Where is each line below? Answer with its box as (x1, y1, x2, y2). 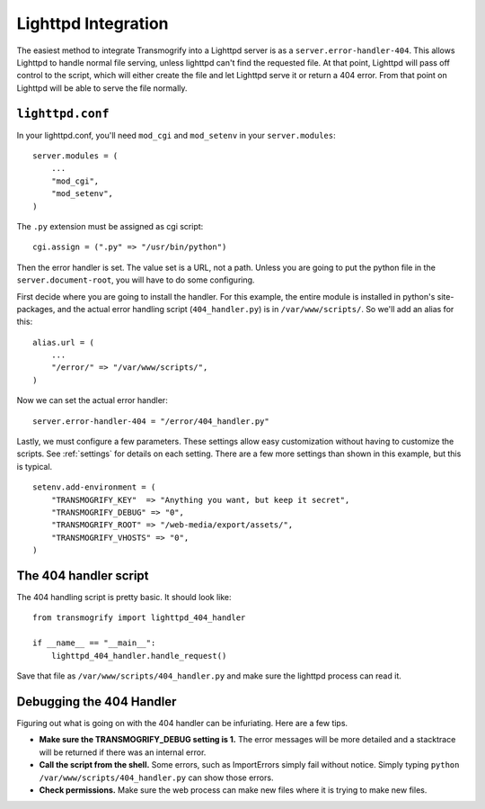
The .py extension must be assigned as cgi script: (16, 220, 204, 231)
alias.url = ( (32, 337, 94, 347)
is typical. (16, 461, 53, 472)
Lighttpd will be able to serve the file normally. (16, 82, 188, 94)
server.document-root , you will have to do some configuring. (16, 274, 255, 285)
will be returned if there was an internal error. (39, 747, 207, 758)
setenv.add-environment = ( (32, 482, 156, 492)
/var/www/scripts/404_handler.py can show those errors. (39, 772, 274, 783)
